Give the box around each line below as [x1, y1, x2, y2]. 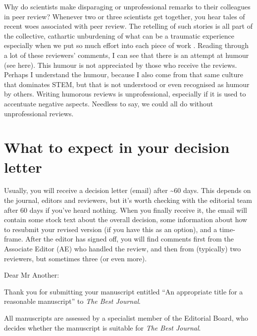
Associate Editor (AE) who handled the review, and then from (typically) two [4, 243, 241, 253]
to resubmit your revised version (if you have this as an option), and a [4, 224, 217, 234]
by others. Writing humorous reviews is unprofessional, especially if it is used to [4, 89, 246, 99]
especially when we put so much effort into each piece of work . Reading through [4, 40, 249, 50]
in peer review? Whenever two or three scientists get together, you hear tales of [4, 11, 245, 21]
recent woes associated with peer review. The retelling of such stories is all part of [4, 21, 253, 31]
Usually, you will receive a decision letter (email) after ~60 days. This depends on [4, 185, 251, 195]
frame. [4, 234, 23, 244]
